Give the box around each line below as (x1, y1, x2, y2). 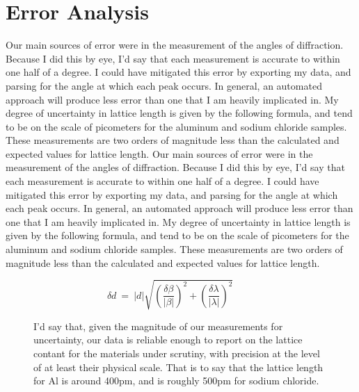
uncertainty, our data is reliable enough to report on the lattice (33, 332, 303, 347)
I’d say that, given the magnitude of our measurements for (33, 318, 283, 333)
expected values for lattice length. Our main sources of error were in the (6, 146, 313, 161)
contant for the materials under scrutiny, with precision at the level (33, 345, 320, 360)
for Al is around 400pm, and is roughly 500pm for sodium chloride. (33, 373, 319, 388)
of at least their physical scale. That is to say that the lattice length (33, 359, 324, 374)
